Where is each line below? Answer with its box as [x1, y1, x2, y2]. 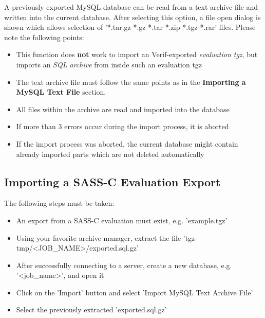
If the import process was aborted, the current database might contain [16, 138, 238, 149]
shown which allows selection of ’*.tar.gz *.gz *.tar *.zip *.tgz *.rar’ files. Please [4, 22, 256, 32]
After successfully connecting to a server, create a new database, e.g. [16, 259, 232, 270]
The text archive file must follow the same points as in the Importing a [16, 76, 246, 87]
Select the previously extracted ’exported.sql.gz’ [16, 304, 167, 315]
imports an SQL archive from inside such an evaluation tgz [16, 59, 202, 69]
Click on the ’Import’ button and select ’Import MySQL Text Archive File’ [16, 287, 253, 297]
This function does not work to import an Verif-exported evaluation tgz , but [16, 49, 258, 60]
